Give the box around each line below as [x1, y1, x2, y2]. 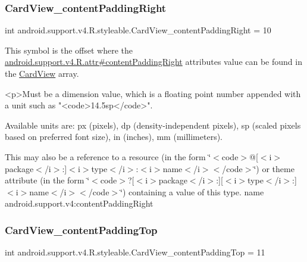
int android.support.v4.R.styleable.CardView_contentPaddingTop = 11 [5, 246, 265, 258]
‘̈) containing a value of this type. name [120, 185, 264, 198]
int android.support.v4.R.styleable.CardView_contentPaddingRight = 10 [5, 24, 271, 36]
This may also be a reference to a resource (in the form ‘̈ [5, 150, 211, 163]
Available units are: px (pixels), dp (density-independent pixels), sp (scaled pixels [5, 118, 301, 131]
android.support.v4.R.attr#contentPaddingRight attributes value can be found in [5, 55, 302, 68]
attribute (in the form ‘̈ [5, 174, 90, 186]
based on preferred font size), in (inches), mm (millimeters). [5, 130, 223, 143]
